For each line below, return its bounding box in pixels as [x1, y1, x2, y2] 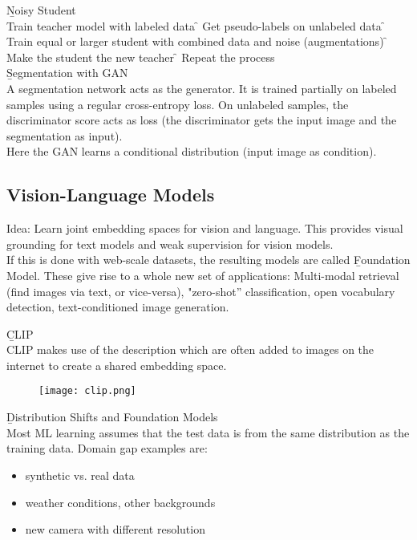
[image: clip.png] [38, 385, 136, 397]
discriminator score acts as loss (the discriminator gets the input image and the [6, 112, 397, 128]
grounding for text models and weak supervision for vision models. [6, 235, 334, 252]
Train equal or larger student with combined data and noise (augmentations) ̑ [6, 33, 388, 50]
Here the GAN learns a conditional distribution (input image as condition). [6, 143, 377, 160]
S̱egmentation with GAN [6, 64, 128, 81]
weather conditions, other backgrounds [25, 493, 216, 510]
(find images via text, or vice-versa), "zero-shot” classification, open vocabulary [6, 282, 395, 299]
